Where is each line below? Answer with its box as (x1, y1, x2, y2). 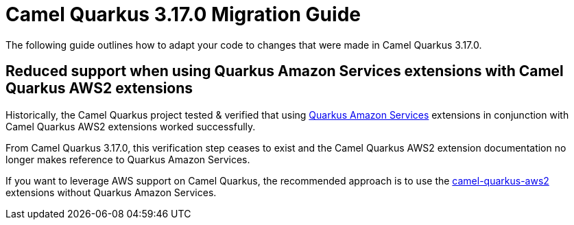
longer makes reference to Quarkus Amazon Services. (5, 153, 250, 165)
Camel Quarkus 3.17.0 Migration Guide (5, 3, 361, 26)
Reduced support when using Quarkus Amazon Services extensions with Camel (5, 62, 564, 80)
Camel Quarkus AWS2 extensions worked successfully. (5, 120, 256, 132)
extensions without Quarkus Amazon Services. (5, 186, 217, 198)
